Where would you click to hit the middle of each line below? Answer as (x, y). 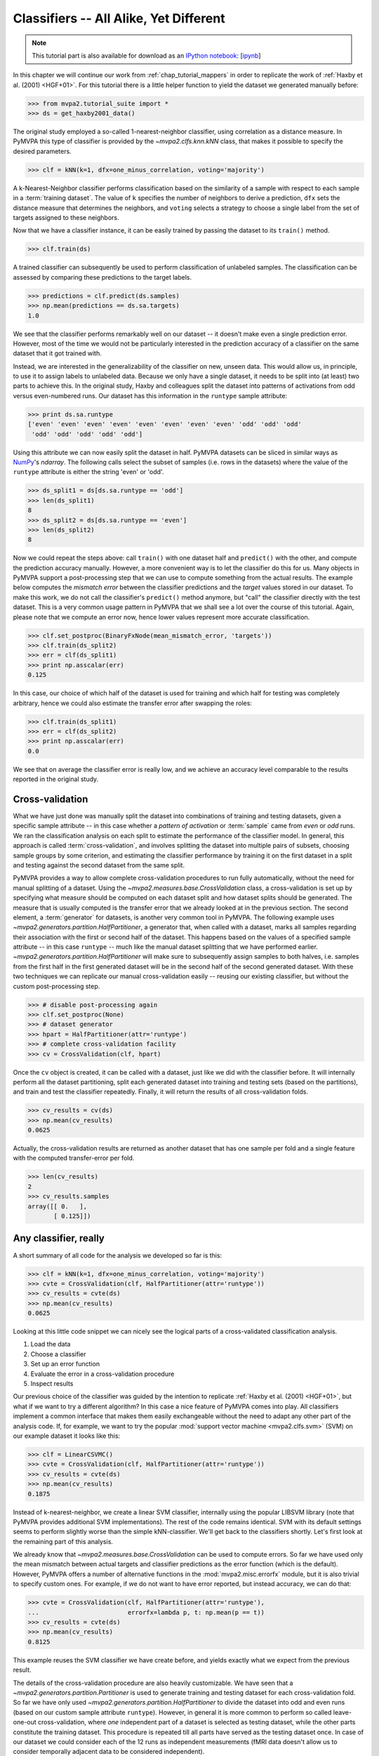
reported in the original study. (56, 779)
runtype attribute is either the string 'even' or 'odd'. (88, 472)
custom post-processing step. (56, 986)
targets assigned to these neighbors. (66, 217)
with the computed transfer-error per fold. (74, 1158)
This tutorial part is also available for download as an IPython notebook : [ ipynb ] (146, 55)
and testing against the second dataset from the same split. (99, 865)
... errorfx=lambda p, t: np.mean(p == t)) (146, 1612)
